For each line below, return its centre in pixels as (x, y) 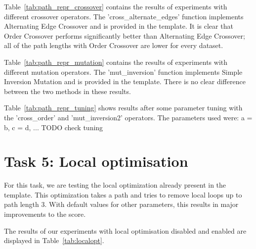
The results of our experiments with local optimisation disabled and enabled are (125, 230)
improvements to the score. (45, 214)
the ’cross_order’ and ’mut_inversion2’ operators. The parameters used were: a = (128, 117)
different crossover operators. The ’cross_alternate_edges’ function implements (124, 16)
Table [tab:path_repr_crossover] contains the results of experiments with (116, 6)
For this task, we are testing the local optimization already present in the (115, 185)
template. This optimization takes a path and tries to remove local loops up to (123, 194)
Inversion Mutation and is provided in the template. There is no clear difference (125, 81)
